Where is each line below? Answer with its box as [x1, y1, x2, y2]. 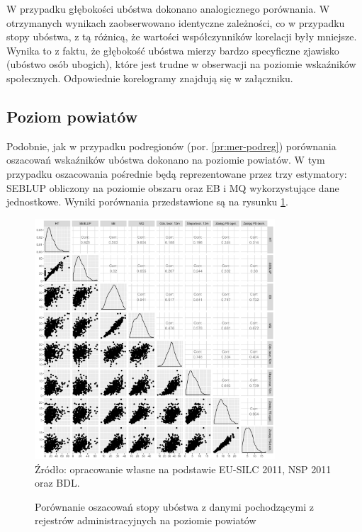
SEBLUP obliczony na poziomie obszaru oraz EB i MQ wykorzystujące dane [6, 180, 339, 195]
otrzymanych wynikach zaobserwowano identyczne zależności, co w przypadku [6, 15, 345, 30]
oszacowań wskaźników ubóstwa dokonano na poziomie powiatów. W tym [6, 152, 325, 167]
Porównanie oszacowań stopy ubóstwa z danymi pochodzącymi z [35, 499, 314, 514]
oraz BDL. [35, 475, 80, 490]
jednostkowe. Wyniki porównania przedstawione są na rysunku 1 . [6, 194, 288, 209]
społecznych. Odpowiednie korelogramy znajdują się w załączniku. [6, 70, 293, 85]
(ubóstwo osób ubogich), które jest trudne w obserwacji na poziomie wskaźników [6, 57, 356, 72]
